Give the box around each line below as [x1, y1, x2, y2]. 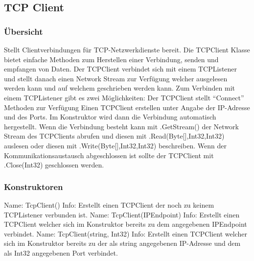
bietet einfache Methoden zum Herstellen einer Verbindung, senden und [4, 54, 219, 64]
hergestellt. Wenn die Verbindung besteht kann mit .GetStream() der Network [4, 121, 239, 131]
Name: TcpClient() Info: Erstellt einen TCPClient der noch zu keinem [4, 199, 214, 210]
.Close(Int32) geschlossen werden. [4, 160, 104, 170]
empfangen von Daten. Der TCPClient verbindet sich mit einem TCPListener [4, 64, 237, 74]
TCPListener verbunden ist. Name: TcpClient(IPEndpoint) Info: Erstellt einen [4, 209, 240, 219]
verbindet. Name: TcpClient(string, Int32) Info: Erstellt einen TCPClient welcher [4, 228, 247, 238]
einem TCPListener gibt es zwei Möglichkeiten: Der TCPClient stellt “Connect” [4, 92, 244, 102]
